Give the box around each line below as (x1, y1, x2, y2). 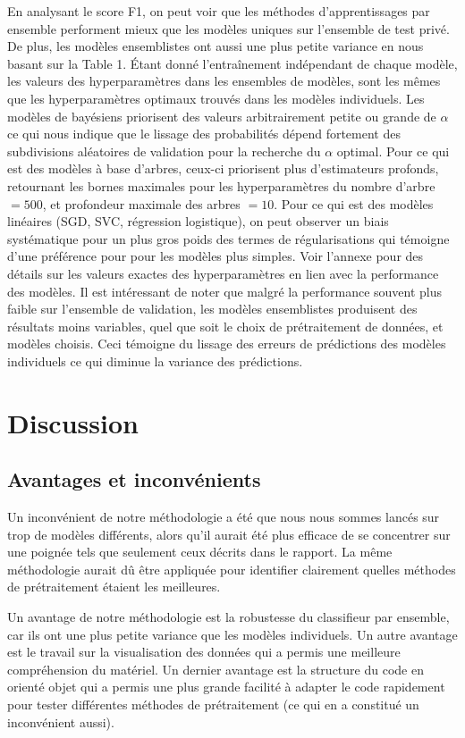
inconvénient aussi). (7, 712, 114, 731)
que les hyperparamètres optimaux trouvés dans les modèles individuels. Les (7, 88, 425, 107)
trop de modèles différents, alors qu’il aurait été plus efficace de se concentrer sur (7, 524, 451, 543)
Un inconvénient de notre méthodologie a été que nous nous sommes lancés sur (7, 507, 440, 526)
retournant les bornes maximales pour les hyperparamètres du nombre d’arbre (7, 176, 435, 195)
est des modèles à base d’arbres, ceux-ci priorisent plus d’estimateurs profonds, (7, 159, 439, 178)
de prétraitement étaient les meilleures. (7, 577, 221, 596)
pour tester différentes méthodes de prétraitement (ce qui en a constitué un (7, 694, 419, 713)
